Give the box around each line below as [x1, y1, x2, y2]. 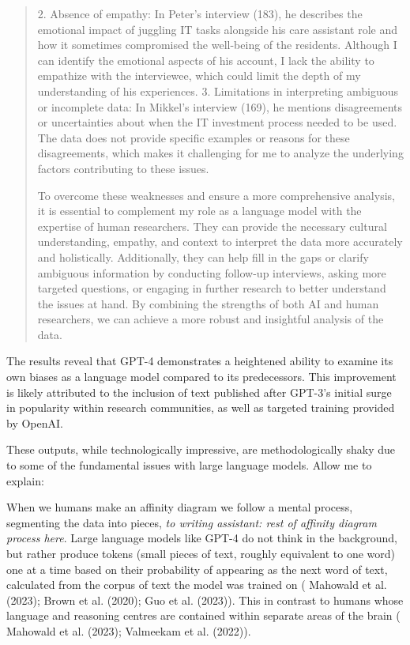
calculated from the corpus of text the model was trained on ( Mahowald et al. [6, 576, 387, 593]
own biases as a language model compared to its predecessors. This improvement [6, 368, 397, 385]
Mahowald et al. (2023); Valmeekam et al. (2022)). [6, 622, 251, 639]
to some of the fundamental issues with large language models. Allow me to [6, 457, 372, 473]
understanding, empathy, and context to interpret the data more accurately [37, 233, 403, 250]
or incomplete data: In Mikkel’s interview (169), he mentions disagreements [37, 98, 403, 115]
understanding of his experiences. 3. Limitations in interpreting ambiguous [37, 82, 398, 99]
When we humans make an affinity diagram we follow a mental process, [6, 499, 353, 515]
